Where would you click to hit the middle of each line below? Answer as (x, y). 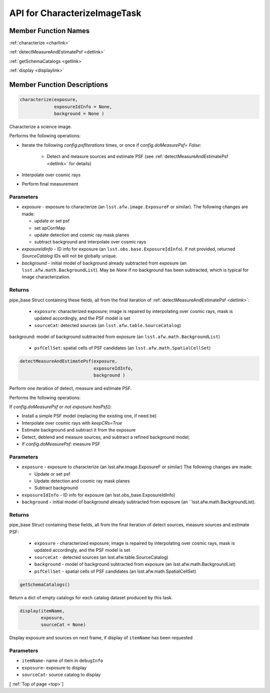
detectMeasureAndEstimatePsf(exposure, (68, 361)
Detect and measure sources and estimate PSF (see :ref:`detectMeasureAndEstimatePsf (137, 156)
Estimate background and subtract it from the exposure (79, 430)
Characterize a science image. (40, 127)
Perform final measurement (50, 184)
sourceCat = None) (63, 625)
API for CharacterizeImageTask (75, 13)
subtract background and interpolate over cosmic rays (90, 242)
